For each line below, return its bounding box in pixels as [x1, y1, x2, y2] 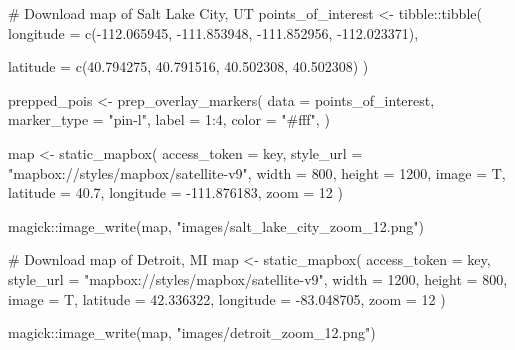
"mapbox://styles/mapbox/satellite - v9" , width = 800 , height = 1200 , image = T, [8, 162, 506, 183]
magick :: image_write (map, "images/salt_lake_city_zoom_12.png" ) [8, 215, 424, 236]
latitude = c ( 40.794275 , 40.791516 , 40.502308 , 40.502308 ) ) [8, 56, 369, 77]
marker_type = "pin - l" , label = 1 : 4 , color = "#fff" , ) [8, 109, 330, 130]
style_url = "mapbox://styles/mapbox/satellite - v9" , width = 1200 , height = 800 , [8, 268, 508, 289]
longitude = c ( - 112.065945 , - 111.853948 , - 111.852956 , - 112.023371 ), [8, 22, 419, 43]
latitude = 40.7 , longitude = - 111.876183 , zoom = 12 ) [8, 182, 343, 203]
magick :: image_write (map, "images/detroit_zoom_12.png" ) [8, 322, 376, 343]
